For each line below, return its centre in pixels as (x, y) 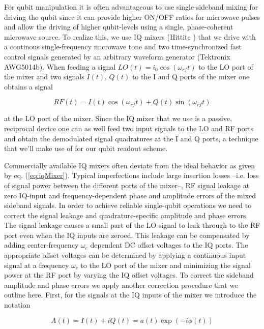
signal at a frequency (37, 265)
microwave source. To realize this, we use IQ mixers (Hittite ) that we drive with (130, 36)
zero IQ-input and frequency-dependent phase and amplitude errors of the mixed (130, 195)
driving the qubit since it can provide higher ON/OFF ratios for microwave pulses (132, 17)
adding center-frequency (41, 245)
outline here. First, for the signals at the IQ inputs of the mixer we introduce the (130, 295)
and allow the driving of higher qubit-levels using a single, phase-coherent (119, 27)
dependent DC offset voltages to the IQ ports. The (169, 245)
